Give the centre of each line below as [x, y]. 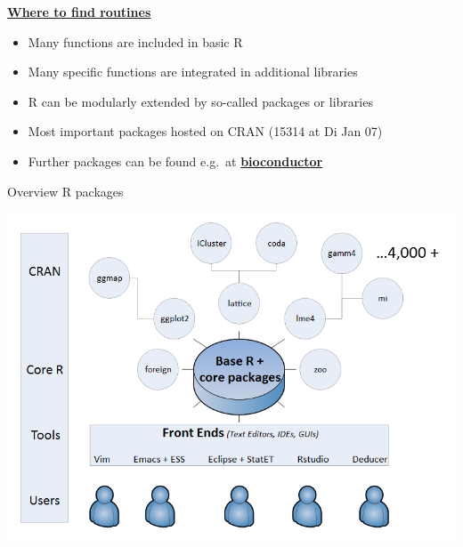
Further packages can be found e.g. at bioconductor [175, 161]
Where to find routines [79, 12]
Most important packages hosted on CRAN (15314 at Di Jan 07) [205, 131]
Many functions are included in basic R [135, 41]
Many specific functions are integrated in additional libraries [193, 72]
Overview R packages [65, 191]
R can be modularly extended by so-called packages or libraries [200, 101]
